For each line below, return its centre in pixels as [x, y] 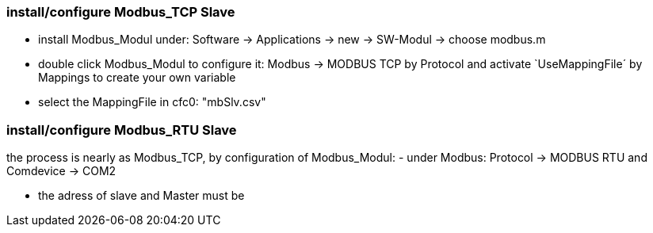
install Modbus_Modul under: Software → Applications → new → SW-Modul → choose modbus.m [292, 40]
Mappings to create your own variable [137, 78]
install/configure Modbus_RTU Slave [122, 130]
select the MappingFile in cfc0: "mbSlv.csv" [152, 102]
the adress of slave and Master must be [141, 196]
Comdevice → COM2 [61, 171]
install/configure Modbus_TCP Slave [121, 12]
